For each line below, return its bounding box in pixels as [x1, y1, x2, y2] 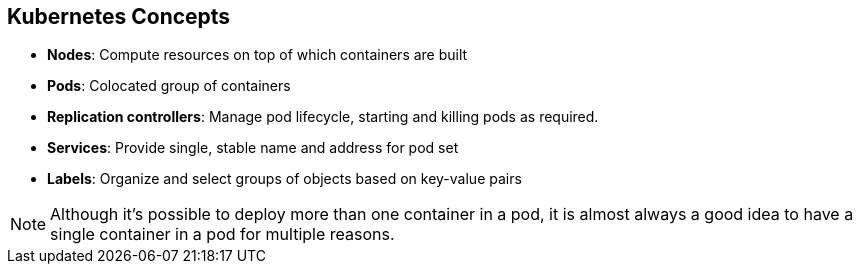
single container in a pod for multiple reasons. [50, 224, 395, 245]
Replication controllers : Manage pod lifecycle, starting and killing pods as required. [47, 108, 599, 126]
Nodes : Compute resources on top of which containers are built [47, 46, 468, 64]
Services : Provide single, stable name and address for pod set [47, 139, 459, 157]
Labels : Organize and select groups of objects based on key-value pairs [47, 170, 522, 188]
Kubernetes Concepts [7, 4, 231, 29]
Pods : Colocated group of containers [47, 77, 291, 95]
